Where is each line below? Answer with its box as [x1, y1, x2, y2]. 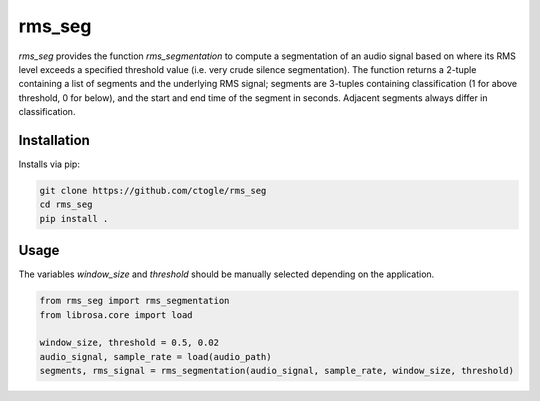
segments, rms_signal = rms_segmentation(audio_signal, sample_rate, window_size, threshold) [39, 365, 515, 377]
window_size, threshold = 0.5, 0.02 [39, 337, 220, 349]
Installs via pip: [18, 158, 80, 170]
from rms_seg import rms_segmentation [39, 295, 230, 307]
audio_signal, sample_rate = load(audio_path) [39, 351, 272, 362]
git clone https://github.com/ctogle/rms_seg [39, 185, 267, 196]
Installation [18, 131, 90, 149]
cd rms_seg [39, 199, 93, 210]
